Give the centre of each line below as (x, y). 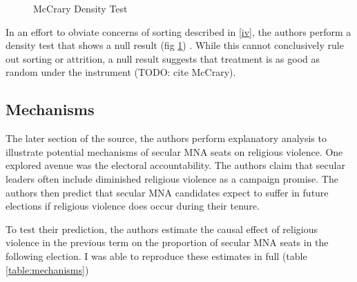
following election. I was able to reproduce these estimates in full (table (156, 255)
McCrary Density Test (80, 8)
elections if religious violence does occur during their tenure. (133, 206)
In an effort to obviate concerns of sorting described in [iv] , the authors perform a (178, 31)
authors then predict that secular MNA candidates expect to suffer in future (167, 192)
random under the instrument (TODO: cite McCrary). (121, 72)
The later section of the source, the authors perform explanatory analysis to (166, 138)
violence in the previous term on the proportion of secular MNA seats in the (167, 242)
